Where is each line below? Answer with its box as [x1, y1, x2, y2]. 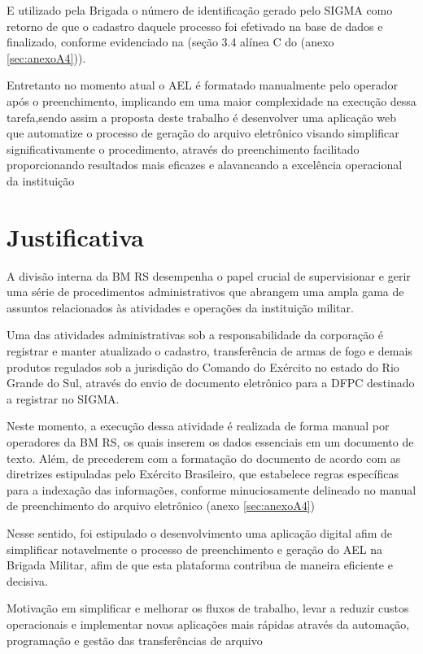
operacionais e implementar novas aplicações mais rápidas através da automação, [7, 615, 410, 632]
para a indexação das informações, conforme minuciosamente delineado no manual [7, 481, 416, 498]
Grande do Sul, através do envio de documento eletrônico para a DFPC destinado [7, 374, 415, 391]
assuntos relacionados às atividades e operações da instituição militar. [7, 299, 354, 316]
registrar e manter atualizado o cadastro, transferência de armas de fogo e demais [7, 342, 412, 360]
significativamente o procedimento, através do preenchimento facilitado [7, 140, 360, 157]
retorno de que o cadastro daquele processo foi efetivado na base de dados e [7, 17, 383, 34]
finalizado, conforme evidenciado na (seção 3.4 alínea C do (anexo [7, 33, 334, 50]
